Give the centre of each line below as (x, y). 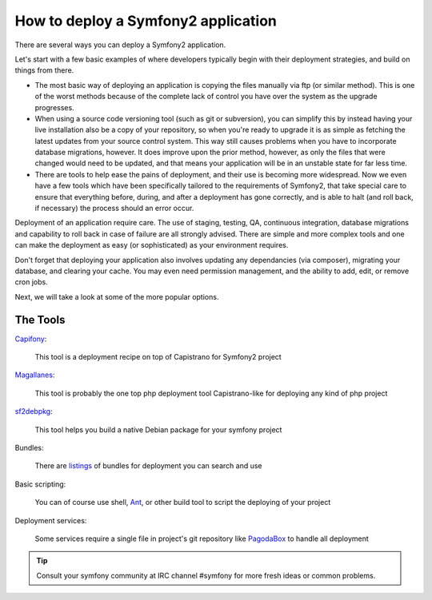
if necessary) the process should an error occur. (114, 209)
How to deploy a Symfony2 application (146, 21)
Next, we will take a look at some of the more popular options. (117, 296)
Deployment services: (51, 520)
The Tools (40, 320)
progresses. (55, 107)
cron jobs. (31, 282)
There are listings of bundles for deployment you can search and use (149, 466)
